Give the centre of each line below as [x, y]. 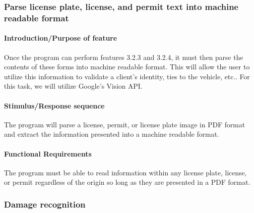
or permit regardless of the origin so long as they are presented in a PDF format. [127, 182]
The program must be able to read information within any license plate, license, [126, 172]
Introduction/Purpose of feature [61, 38]
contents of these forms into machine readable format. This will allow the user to [127, 67]
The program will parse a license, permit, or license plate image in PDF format [125, 124]
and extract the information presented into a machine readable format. [112, 134]
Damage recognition [45, 204]
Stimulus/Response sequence [54, 105]
